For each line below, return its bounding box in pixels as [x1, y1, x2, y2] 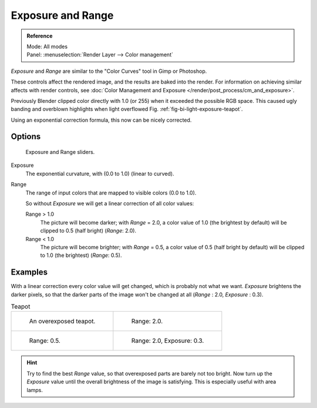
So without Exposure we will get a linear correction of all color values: [25, 200, 194, 207]
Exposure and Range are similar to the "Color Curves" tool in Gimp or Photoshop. [11, 68, 207, 75]
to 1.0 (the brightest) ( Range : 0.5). [40, 252, 123, 259]
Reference [26, 32, 53, 39]
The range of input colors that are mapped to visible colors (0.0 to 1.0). [25, 189, 197, 196]
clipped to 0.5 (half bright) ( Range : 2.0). [40, 227, 137, 235]
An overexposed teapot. [29, 317, 96, 326]
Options [11, 132, 41, 142]
